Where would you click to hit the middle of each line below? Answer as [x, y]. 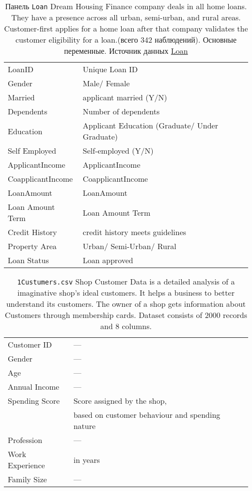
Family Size [27, 479]
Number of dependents [121, 111]
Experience [26, 465]
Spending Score [34, 401]
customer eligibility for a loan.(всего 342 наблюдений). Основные [126, 40]
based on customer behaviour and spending [147, 415]
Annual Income [34, 387]
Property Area [32, 246]
